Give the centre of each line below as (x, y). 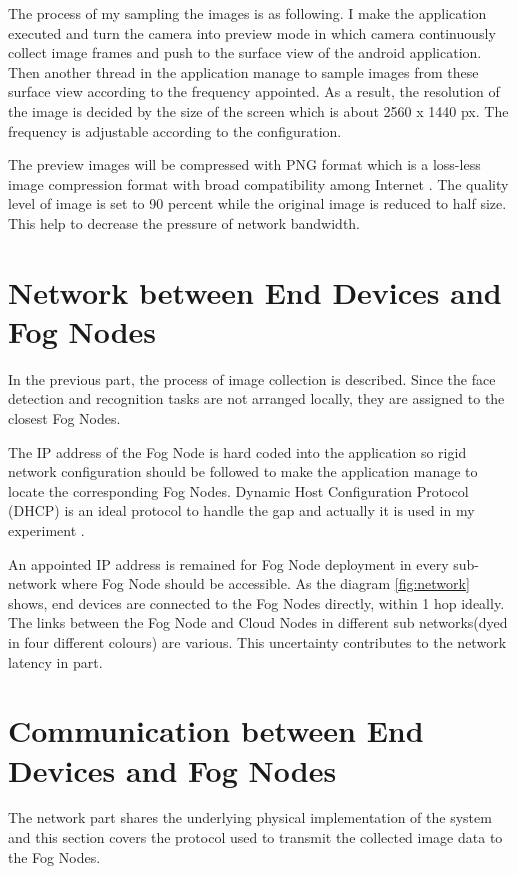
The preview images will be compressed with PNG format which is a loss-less (244, 164)
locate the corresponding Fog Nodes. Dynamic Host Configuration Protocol (238, 490)
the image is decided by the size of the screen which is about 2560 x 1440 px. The (258, 110)
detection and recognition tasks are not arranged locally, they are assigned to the (256, 398)
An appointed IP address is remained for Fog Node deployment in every (228, 563)
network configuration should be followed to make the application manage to (243, 471)
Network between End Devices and (255, 291)
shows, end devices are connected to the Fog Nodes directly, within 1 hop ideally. (256, 602)
